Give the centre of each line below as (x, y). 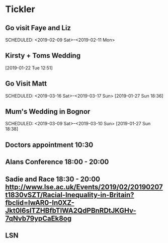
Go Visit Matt (26, 84)
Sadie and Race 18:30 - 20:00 (53, 179)
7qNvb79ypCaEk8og (38, 218)
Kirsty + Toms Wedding (43, 56)
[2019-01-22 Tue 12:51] (29, 68)
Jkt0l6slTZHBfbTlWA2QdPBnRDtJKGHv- (71, 211)
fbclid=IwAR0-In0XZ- (40, 202)
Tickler (20, 9)
